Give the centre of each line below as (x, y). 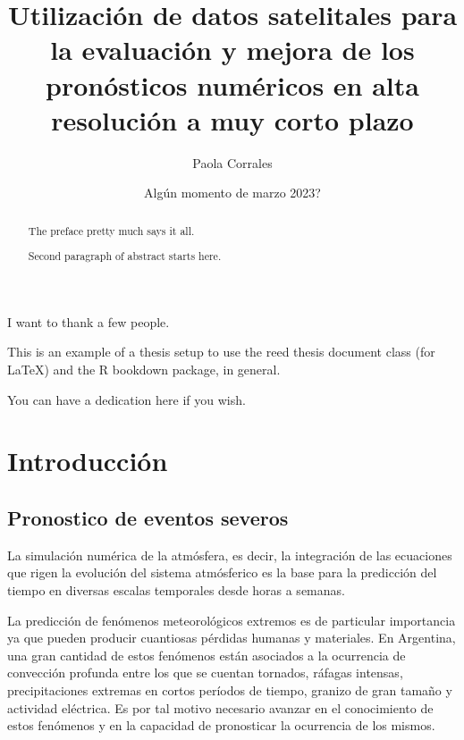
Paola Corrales (232, 162)
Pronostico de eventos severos (148, 518)
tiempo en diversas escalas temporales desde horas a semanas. (176, 590)
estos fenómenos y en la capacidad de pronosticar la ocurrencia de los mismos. (221, 725)
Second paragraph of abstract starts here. (125, 256)
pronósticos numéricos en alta (232, 84)
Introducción (88, 461)
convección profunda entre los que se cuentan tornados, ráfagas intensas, (205, 673)
